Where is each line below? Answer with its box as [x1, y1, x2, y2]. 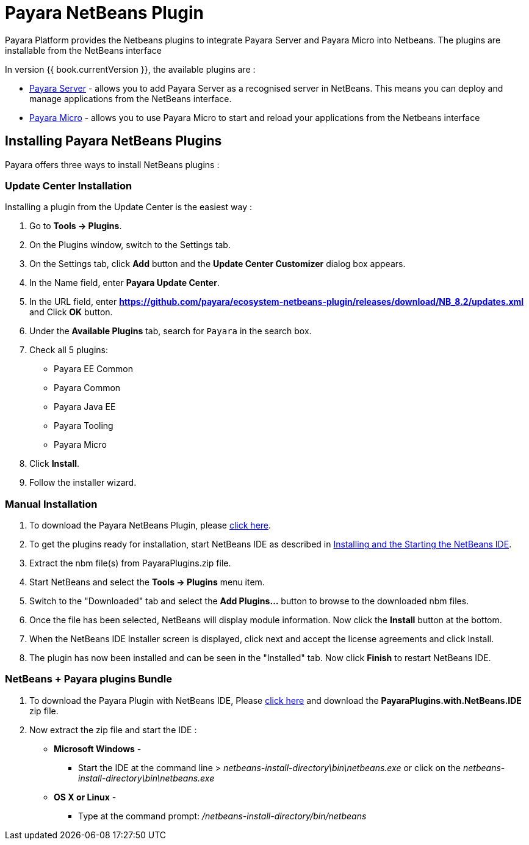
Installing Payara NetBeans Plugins [5, 133, 222, 149]
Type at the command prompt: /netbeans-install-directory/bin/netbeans [78, 810, 367, 821]
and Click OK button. [29, 307, 113, 318]
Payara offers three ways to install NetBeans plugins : [5, 159, 220, 170]
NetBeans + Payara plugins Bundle [5, 673, 172, 686]
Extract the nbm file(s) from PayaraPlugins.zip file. [29, 558, 231, 569]
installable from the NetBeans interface [5, 45, 162, 56]
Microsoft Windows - [54, 743, 142, 754]
